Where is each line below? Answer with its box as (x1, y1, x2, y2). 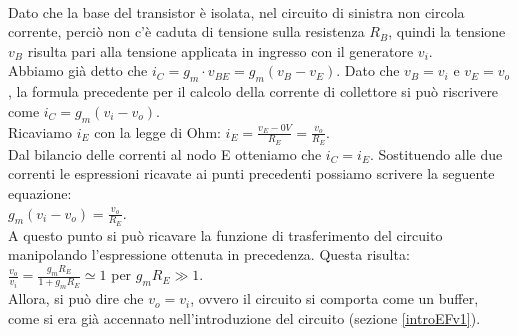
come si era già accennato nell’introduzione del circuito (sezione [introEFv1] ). (8, 307, 481, 328)
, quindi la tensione (388, 21, 506, 42)
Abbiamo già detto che (8, 60, 148, 81)
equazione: (8, 182, 72, 203)
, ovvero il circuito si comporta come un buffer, (190, 288, 479, 309)
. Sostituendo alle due (369, 143, 503, 164)
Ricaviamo (8, 121, 72, 142)
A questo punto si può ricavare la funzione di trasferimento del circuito (8, 224, 443, 245)
